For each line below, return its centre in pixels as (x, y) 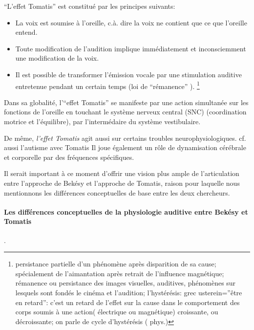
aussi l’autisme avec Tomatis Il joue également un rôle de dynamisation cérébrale (125, 147)
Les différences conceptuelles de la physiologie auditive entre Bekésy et (126, 211)
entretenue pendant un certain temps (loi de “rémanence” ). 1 (107, 85)
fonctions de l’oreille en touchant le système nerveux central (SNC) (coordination (125, 112)
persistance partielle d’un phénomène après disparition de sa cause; (116, 264)
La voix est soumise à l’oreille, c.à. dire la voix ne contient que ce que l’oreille (131, 22)
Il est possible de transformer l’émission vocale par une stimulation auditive (128, 74)
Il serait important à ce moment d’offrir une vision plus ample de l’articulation (122, 173)
